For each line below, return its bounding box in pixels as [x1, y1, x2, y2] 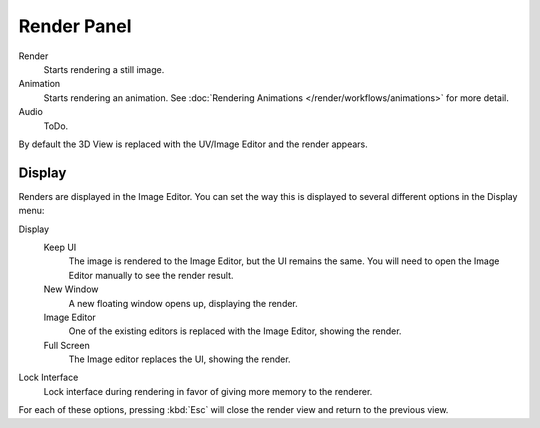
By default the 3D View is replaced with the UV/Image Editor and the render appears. [18, 138, 369, 150]
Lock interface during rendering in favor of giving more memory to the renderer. [43, 385, 373, 397]
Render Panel [18, 15, 132, 37]
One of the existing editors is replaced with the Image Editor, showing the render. [68, 325, 402, 337]
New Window [43, 283, 99, 295]
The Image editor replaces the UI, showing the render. [68, 353, 291, 365]
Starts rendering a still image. [43, 63, 165, 75]
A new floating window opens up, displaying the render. [68, 297, 299, 309]
